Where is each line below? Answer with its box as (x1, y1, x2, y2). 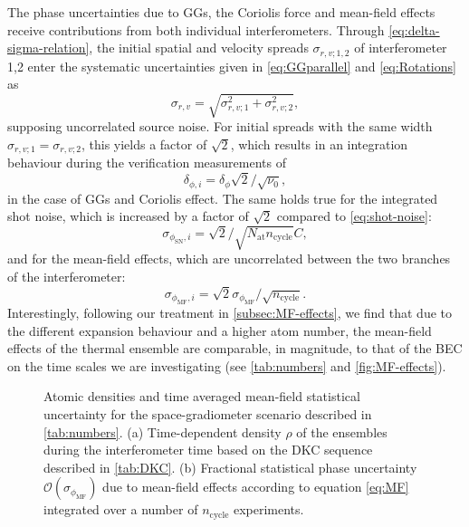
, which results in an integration (230, 134, 408, 153)
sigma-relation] (7, 38, 90, 57)
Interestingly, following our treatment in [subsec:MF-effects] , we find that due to (7, 303, 453, 322)
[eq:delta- (388, 20, 440, 39)
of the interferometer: (7, 266, 126, 285)
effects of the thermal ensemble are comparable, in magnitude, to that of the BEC (7, 339, 463, 358)
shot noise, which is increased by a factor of (7, 206, 249, 225)
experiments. (233, 500, 304, 519)
